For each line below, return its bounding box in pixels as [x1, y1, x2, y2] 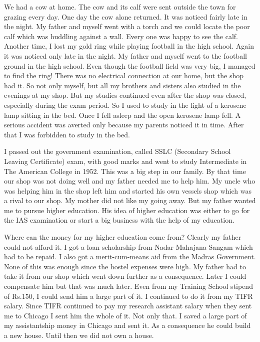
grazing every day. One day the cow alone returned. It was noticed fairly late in [4, 11, 247, 22]
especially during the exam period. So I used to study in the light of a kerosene [4, 99, 246, 110]
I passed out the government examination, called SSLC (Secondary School [4, 146, 231, 156]
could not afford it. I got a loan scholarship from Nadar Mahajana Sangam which [4, 241, 253, 252]
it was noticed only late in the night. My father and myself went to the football [4, 50, 247, 61]
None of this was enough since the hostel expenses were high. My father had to [4, 261, 246, 271]
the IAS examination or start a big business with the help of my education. [4, 215, 234, 225]
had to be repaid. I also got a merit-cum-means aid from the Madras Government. [4, 251, 256, 262]
